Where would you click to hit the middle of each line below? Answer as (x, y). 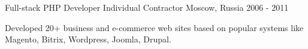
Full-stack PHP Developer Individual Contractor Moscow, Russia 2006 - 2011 (147, 7)
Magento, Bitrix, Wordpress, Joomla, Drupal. (88, 39)
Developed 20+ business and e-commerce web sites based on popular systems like (154, 27)
